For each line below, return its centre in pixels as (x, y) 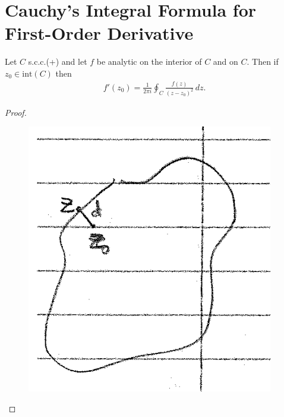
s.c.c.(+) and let (58, 61)
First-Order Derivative (99, 33)
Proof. (16, 112)
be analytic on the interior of (149, 61)
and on (225, 61)
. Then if (263, 61)
